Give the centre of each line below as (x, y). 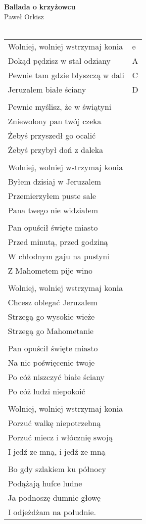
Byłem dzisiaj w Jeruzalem (55, 181)
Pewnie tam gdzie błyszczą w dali (66, 75)
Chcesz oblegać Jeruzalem (53, 302)
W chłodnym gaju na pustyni (59, 256)
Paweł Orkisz (24, 16)
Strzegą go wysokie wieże (51, 316)
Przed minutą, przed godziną (58, 241)
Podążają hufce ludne (45, 483)
